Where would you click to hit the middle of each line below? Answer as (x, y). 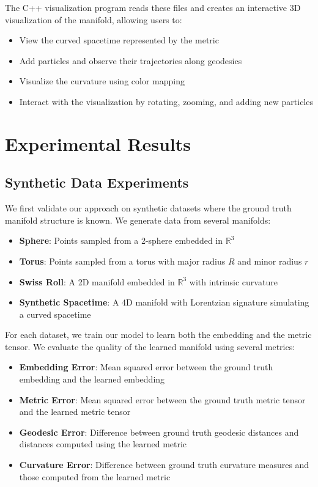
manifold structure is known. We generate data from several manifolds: (138, 220)
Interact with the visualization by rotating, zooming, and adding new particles (166, 101)
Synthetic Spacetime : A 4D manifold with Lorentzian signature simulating (164, 302)
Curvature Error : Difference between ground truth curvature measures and (164, 465)
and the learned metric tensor (75, 412)
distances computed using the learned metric (103, 444)
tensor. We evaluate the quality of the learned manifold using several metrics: (150, 346)
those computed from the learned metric (95, 476)
